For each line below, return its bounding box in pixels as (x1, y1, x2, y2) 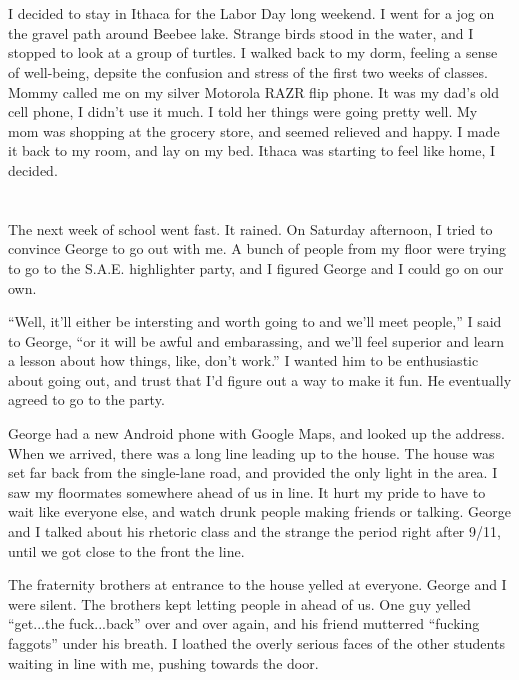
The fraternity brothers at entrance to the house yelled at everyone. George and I (8, 574, 507, 595)
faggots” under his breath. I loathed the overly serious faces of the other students (8, 633, 505, 653)
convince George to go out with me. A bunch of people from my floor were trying (8, 238, 507, 259)
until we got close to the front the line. (8, 540, 245, 561)
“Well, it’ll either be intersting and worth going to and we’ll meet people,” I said (8, 311, 502, 332)
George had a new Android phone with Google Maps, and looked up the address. (8, 423, 505, 444)
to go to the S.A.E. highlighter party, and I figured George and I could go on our (8, 257, 504, 278)
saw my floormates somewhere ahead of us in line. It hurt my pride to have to (8, 481, 486, 502)
